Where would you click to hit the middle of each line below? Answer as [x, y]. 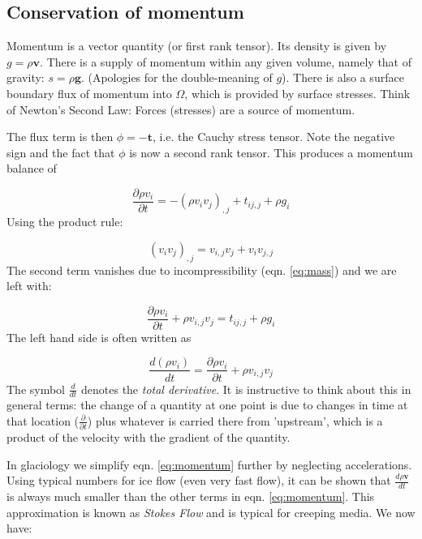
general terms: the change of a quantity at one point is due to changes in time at [207, 405]
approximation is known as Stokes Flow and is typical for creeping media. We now [211, 512]
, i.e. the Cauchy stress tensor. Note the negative [274, 137]
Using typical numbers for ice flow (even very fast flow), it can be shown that [199, 480]
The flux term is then [60, 137]
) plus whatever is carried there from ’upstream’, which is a [235, 420]
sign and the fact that [61, 152]
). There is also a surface [343, 77]
